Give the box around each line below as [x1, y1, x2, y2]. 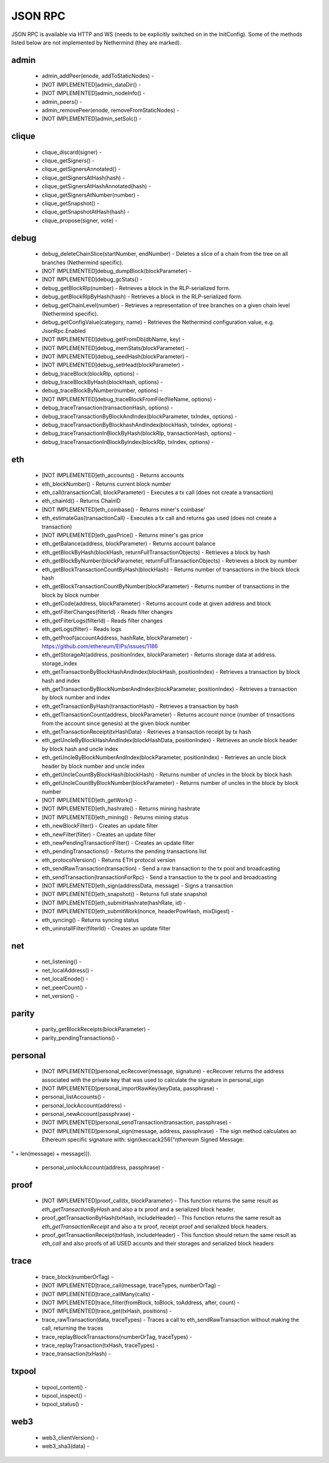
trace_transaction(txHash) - [41, 1350, 111, 1357]
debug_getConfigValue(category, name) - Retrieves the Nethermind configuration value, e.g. [41, 318, 274, 326]
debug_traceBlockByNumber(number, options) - [41, 387, 163, 394]
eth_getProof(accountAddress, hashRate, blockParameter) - [41, 634, 193, 641]
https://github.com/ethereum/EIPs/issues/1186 [41, 643, 158, 650]
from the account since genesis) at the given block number [41, 720, 190, 727]
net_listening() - [41, 958, 82, 965]
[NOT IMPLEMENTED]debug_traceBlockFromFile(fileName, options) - [41, 395, 216, 403]
